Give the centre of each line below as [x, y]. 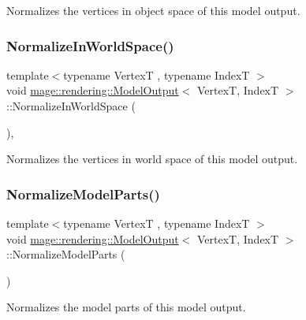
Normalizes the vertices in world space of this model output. [152, 159]
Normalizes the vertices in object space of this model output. [153, 10]
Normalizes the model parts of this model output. [126, 307]
